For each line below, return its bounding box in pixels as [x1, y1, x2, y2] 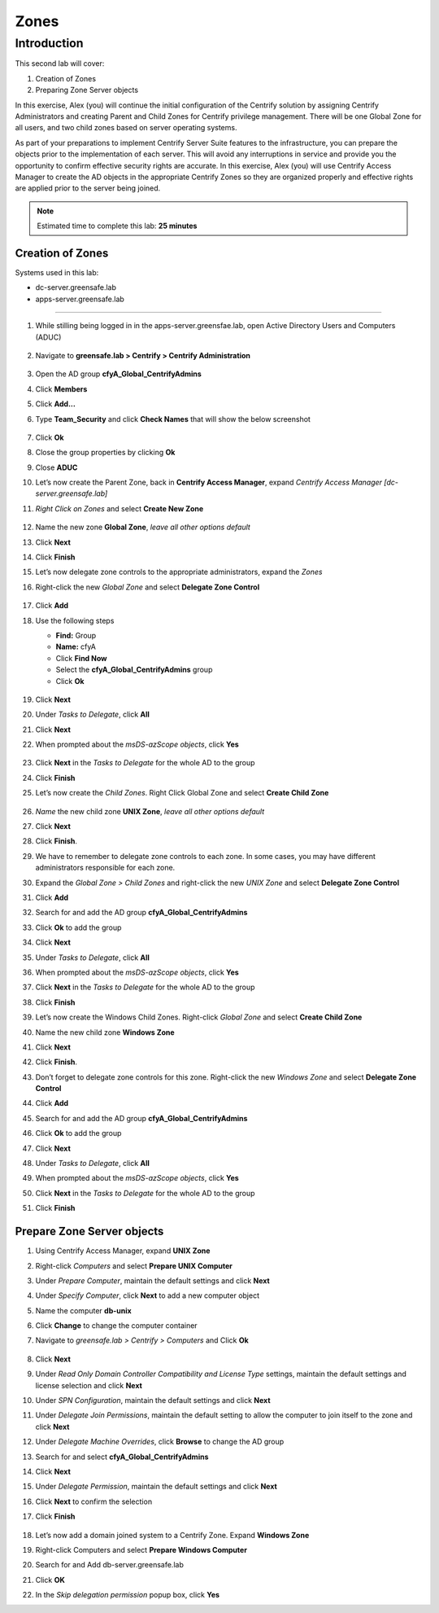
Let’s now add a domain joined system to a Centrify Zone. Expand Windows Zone [35, 1530, 310, 1540]
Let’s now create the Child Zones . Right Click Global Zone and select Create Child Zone [35, 788, 329, 798]
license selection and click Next [35, 1380, 142, 1390]
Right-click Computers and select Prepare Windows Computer [35, 1545, 248, 1554]
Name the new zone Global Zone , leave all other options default [35, 522, 251, 533]
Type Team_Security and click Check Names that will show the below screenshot [35, 414, 311, 423]
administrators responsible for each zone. [35, 863, 176, 873]
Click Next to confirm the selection [35, 1497, 153, 1506]
